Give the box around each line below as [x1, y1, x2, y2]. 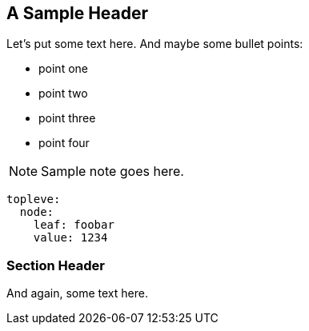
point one [38, 62, 88, 76]
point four [38, 136, 90, 150]
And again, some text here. [6, 286, 148, 301]
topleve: [6, 193, 61, 206]
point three [38, 111, 96, 126]
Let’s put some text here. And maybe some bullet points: [6, 37, 303, 51]
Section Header [6, 257, 105, 273]
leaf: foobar [33, 218, 114, 232]
